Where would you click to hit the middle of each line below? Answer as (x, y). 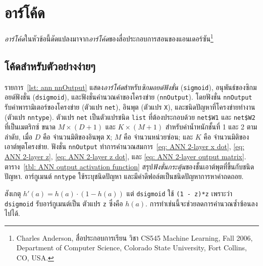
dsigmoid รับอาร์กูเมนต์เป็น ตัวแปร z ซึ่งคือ (64, 203)
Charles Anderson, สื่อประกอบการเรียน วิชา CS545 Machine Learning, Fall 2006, (135, 237)
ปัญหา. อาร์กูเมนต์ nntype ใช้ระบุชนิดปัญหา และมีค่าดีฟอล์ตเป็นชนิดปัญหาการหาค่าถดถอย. (124, 176)
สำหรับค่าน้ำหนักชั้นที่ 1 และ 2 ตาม (211, 127)
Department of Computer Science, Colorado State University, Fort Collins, (131, 248)
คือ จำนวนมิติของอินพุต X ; (77, 136)
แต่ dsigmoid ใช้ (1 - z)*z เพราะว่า (179, 193)
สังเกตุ (13, 193)
